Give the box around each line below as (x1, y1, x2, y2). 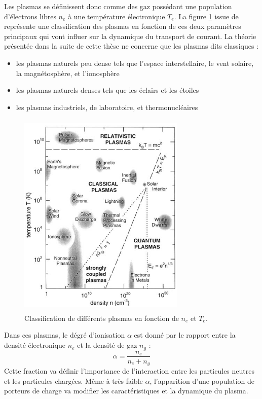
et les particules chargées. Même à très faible (4, 375, 143, 386)
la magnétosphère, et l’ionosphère (16, 67, 120, 78)
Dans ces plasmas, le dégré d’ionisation (4, 330, 125, 340)
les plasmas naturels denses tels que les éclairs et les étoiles (16, 85, 199, 95)
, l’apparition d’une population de (149, 375, 255, 386)
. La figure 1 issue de (174, 11, 239, 21)
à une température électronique (67, 11, 165, 21)
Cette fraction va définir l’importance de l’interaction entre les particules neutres (4, 366, 255, 376)
